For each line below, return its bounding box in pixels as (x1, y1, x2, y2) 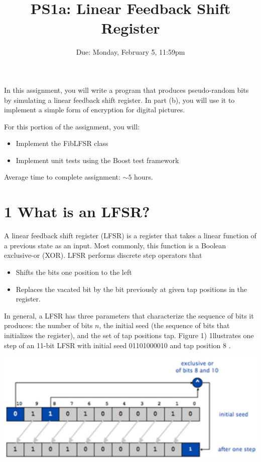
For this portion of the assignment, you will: (4, 121, 140, 131)
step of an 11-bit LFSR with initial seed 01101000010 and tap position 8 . (4, 340, 231, 350)
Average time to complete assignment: (4, 172, 120, 182)
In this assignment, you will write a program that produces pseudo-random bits (4, 84, 249, 95)
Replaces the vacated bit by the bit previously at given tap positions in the (16, 283, 247, 294)
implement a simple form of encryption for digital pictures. (4, 104, 185, 115)
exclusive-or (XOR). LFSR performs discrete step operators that (4, 250, 202, 260)
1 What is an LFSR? (4, 201, 150, 222)
